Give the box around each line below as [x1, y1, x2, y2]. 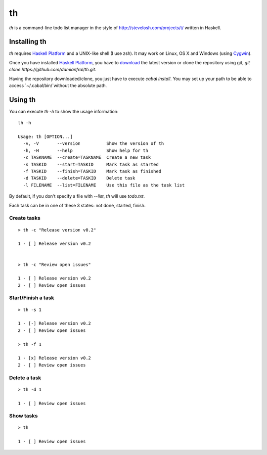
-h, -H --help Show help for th [23, 147, 148, 153]
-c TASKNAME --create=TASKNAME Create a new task [23, 155, 151, 160]
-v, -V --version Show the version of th [23, 141, 164, 146]
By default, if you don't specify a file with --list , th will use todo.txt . [9, 193, 145, 199]
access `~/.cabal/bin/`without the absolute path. [9, 83, 107, 89]
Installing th [9, 38, 46, 46]
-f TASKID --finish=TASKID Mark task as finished [23, 169, 162, 174]
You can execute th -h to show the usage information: [9, 108, 119, 114]
